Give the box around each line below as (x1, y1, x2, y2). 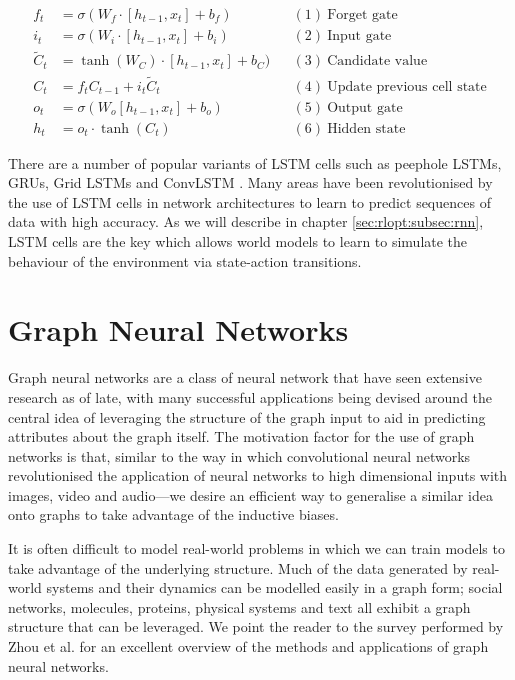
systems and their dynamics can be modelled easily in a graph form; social (46, 577, 503, 598)
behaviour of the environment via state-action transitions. (8, 250, 362, 271)
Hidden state (327, 121, 406, 136)
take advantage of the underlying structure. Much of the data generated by (8, 557, 468, 578)
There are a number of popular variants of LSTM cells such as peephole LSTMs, (8, 152, 502, 173)
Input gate (327, 29, 392, 44)
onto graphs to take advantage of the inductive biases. (8, 504, 339, 525)
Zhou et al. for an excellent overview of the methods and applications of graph (8, 636, 489, 657)
